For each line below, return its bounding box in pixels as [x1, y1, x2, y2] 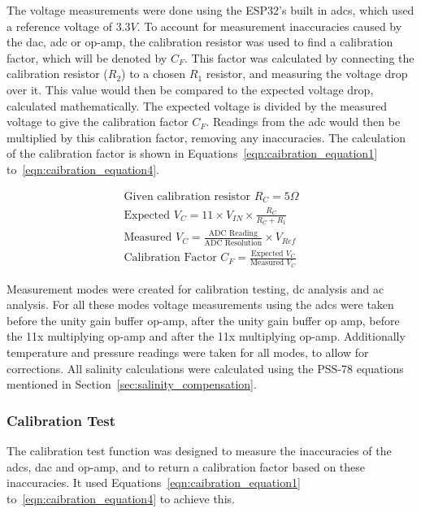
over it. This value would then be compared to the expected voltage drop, [7, 80, 374, 98]
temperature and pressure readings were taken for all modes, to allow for [7, 344, 369, 361]
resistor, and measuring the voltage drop [206, 65, 408, 82]
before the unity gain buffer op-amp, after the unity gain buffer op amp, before [7, 311, 400, 328]
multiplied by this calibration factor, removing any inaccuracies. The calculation [7, 128, 406, 146]
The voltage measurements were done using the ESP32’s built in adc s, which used [7, 2, 414, 18]
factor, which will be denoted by [7, 49, 167, 66]
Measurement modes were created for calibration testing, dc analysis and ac [7, 280, 384, 297]
